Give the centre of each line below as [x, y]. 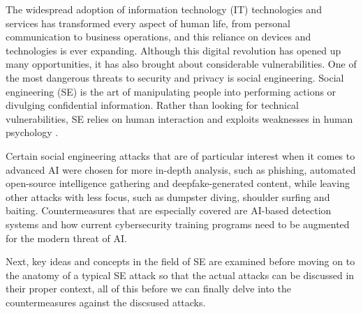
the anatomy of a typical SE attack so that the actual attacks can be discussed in [180, 275]
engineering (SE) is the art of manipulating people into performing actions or [171, 91]
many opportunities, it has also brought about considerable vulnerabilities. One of [181, 64]
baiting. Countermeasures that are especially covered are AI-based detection [169, 210]
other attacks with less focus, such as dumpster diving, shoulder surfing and [168, 196]
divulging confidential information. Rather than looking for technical [153, 105]
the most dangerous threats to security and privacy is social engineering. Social [175, 77]
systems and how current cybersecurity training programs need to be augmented [178, 224]
